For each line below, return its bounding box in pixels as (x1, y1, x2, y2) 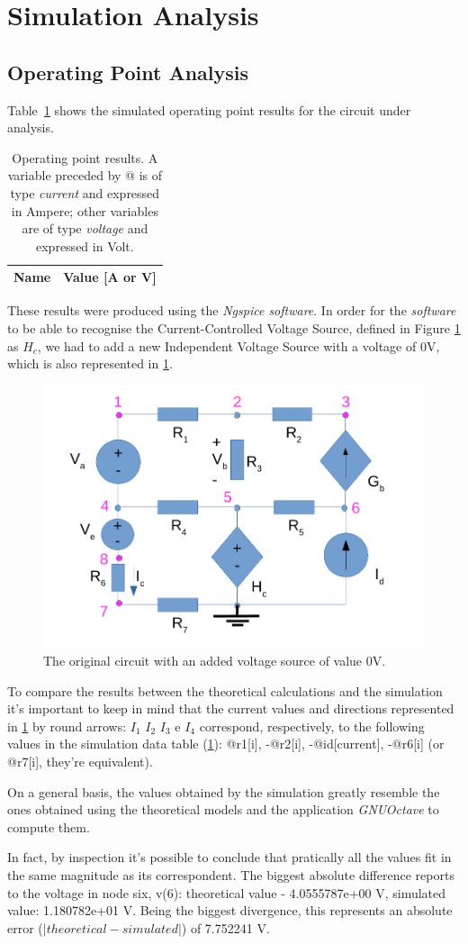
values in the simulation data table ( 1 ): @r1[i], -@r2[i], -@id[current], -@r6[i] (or (7, 734, 445, 753)
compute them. (7, 817, 90, 836)
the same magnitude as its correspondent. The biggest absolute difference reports (7, 865, 454, 884)
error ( (7, 918, 43, 937)
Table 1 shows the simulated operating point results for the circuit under (7, 100, 411, 119)
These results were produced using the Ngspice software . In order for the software (7, 301, 456, 320)
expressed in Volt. (36, 236, 134, 255)
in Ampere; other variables (11, 201, 158, 220)
